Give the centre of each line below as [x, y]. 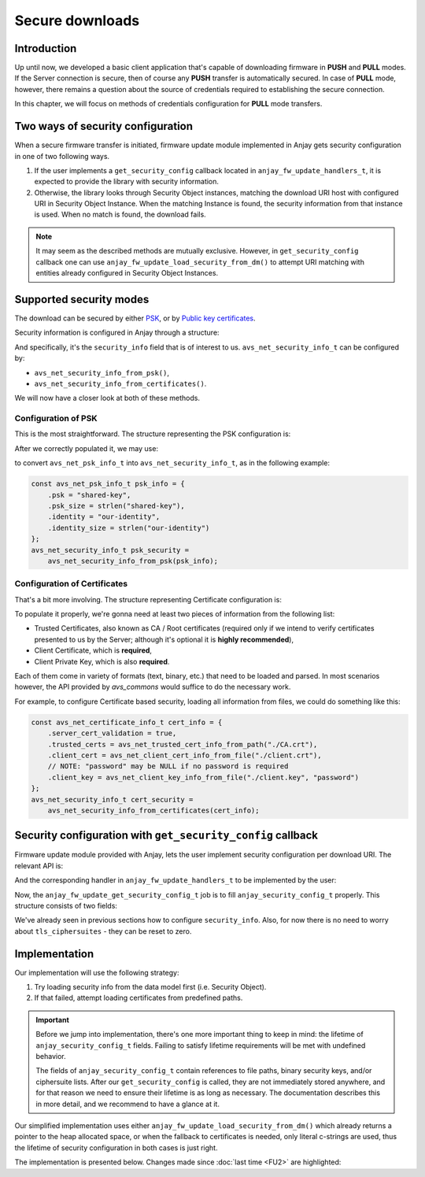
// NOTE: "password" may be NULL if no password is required [168, 766]
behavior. [51, 1056]
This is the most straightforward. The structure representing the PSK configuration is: [153, 434]
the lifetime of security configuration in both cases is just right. [116, 1147]
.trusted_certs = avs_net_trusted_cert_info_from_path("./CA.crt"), [183, 744]
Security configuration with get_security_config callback [166, 836]
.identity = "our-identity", [104, 517]
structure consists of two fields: [66, 905]
